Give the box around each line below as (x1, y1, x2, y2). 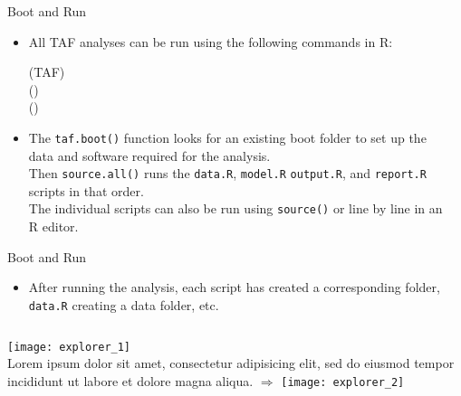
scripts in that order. (28, 181, 144, 200)
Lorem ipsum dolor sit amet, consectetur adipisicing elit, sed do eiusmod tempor (7, 354, 455, 372)
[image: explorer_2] (281, 375, 405, 389)
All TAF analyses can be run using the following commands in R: (28, 32, 393, 51)
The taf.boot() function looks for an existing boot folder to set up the (28, 127, 427, 146)
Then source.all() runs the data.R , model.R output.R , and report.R (28, 164, 427, 183)
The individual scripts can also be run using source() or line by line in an (28, 199, 443, 218)
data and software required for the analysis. (28, 146, 271, 165)
